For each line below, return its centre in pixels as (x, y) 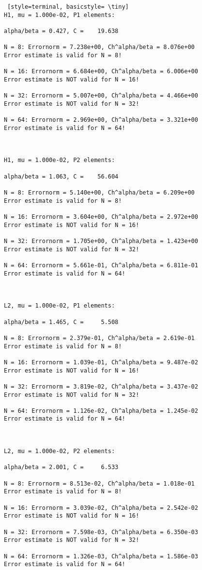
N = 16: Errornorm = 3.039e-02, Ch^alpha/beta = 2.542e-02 (101, 508)
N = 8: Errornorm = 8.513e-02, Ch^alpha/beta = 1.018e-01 (99, 483)
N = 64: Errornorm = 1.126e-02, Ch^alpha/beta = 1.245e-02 (101, 411)
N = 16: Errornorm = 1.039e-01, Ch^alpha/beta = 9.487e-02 (101, 362)
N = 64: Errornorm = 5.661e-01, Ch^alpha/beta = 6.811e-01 (101, 265)
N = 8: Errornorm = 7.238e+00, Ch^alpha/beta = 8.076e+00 (99, 47)
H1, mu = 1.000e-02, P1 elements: (60, 15)
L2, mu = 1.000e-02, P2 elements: (60, 451)
